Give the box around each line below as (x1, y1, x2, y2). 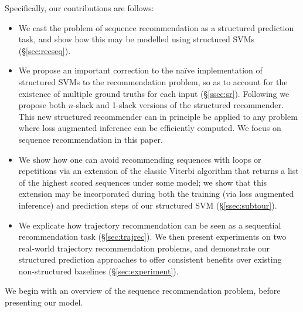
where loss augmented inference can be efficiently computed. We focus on (18, 122, 281, 134)
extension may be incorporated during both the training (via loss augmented (18, 187, 294, 200)
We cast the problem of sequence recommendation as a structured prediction (18, 21, 294, 33)
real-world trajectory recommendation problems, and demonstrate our (18, 241, 270, 254)
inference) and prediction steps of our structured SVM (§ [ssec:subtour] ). (18, 199, 277, 211)
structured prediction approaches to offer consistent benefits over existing (18, 253, 282, 266)
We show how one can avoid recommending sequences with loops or (18, 153, 261, 165)
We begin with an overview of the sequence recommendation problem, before (5, 284, 281, 297)
